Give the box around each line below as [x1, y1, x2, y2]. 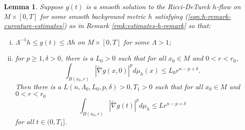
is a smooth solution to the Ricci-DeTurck [86, 1, 210, 11]
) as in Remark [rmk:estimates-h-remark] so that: [64, 20, 211, 31]
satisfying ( [154, 11, 188, 21]
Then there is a [15, 81, 61, 91]
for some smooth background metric [40, 11, 146, 21]
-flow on [216, 1, 241, 11]
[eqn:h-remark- [188, 11, 231, 21]
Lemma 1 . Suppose [4, 1, 64, 11]
